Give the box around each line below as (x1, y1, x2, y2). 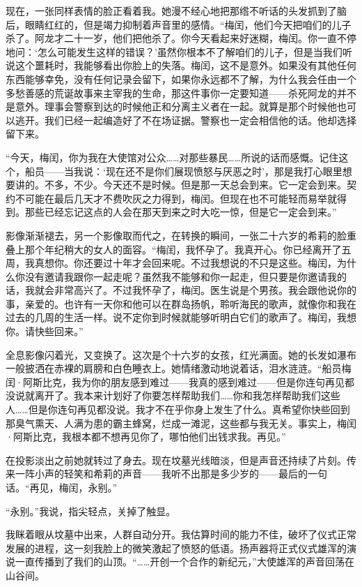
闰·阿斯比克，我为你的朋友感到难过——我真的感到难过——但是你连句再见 (6, 374, 345, 389)
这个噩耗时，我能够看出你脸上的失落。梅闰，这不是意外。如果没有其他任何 (15, 58, 356, 73)
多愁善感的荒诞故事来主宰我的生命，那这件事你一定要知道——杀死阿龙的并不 (6, 85, 356, 100)
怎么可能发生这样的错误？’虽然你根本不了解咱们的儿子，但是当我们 (37, 44, 343, 59)
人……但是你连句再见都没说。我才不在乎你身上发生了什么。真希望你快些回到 (6, 402, 350, 417)
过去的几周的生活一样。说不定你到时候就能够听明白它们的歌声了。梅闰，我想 (6, 310, 356, 325)
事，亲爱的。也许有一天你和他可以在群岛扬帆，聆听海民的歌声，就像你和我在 (6, 296, 356, 311)
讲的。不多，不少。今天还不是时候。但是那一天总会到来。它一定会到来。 (15, 177, 347, 192)
